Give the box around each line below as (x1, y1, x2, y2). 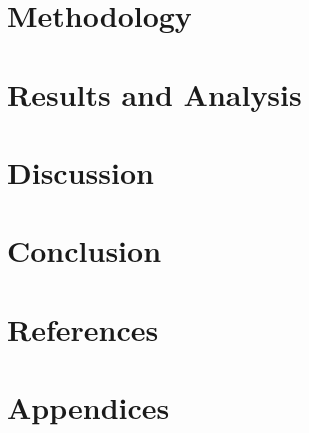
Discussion (7, 151, 154, 192)
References (7, 308, 159, 349)
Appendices (7, 387, 170, 428)
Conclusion (7, 230, 162, 271)
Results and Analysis (7, 73, 302, 114)
